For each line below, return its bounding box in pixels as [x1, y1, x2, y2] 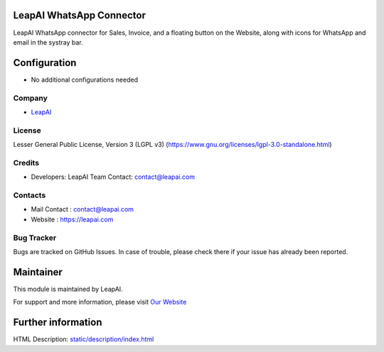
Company [13, 93, 48, 103]
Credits [13, 158, 39, 167]
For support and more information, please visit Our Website [13, 298, 187, 307]
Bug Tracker [13, 233, 57, 243]
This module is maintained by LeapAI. [13, 285, 124, 293]
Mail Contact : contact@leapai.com [31, 205, 134, 214]
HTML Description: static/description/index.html [13, 335, 154, 343]
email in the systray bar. [13, 38, 83, 46]
